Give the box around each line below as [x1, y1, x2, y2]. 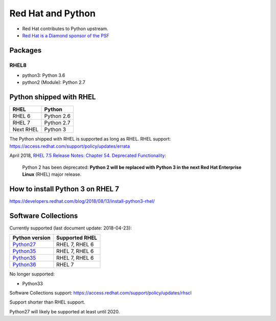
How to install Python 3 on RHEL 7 [9, 185, 120, 193]
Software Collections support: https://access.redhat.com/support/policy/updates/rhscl [9, 289, 192, 296]
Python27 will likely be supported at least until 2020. [9, 308, 120, 314]
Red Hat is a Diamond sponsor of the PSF [22, 32, 109, 38]
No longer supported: [9, 271, 55, 277]
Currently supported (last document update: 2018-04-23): [9, 225, 132, 231]
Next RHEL [12, 126, 39, 133]
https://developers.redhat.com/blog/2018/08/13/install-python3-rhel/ [9, 198, 155, 204]
